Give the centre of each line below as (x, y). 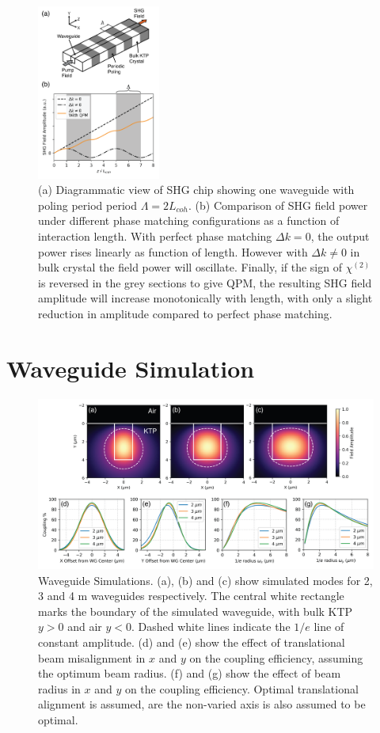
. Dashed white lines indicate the (211, 627)
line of (329, 627)
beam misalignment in (92, 657)
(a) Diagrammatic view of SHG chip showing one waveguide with (196, 190)
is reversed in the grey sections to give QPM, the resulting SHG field (205, 282)
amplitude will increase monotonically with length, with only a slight (205, 298)
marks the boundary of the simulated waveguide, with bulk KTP (196, 611)
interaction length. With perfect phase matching (155, 236)
